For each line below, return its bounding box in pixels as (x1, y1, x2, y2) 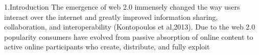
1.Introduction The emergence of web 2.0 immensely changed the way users (4, 2, 240, 12)
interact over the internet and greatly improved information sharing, (4, 11, 218, 22)
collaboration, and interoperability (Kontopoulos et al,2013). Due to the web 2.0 (4, 21, 255, 32)
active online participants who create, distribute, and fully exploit (4, 41, 210, 52)
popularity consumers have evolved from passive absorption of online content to (4, 31, 253, 42)
